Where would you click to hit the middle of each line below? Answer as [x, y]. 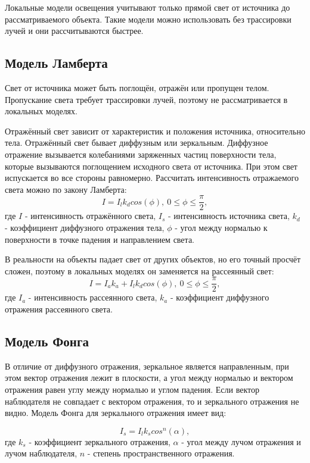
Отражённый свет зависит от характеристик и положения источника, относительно [155, 131]
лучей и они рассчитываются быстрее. [74, 31]
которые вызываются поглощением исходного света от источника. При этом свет [151, 166]
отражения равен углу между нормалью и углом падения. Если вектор [132, 389]
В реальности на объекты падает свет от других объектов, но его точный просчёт [153, 259]
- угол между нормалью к [221, 227]
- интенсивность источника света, [229, 216]
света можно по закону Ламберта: [66, 189]
